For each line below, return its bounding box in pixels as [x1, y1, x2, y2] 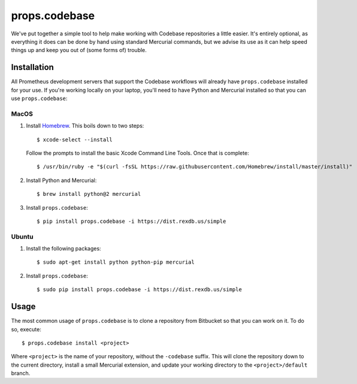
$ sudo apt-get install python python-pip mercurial [37, 259, 195, 266]
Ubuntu [11, 232, 34, 241]
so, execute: [11, 325, 42, 332]
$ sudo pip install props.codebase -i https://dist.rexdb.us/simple [37, 286, 242, 293]
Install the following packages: [26, 245, 101, 252]
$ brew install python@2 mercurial [37, 191, 141, 198]
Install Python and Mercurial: [26, 177, 97, 184]
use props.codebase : [11, 95, 68, 102]
